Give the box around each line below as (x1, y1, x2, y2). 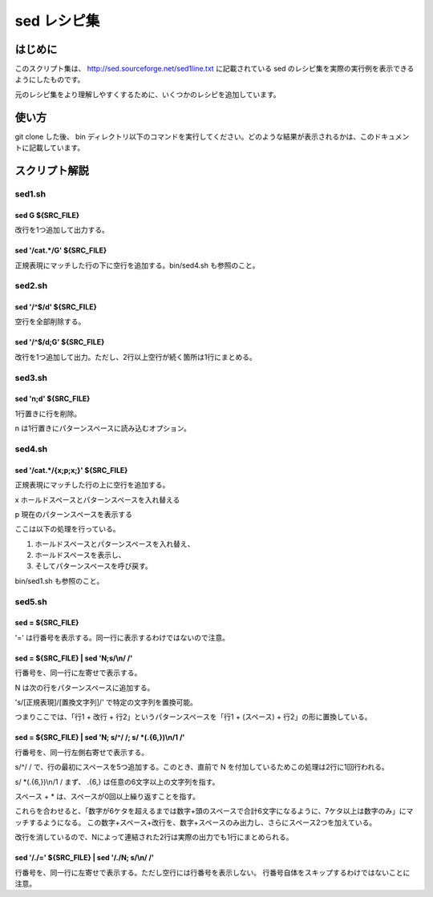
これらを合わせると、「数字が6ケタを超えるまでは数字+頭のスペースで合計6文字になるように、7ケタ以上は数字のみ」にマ (14, 806, 414, 816)
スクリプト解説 (14, 164, 89, 177)
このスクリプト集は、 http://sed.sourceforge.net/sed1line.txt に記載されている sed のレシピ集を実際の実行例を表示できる (14, 64, 415, 74)
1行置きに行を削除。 (14, 409, 82, 418)
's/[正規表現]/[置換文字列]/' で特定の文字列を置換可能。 (14, 697, 198, 707)
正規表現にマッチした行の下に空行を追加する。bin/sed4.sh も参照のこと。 (14, 261, 260, 270)
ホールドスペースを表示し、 (34, 550, 126, 560)
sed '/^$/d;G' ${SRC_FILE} (14, 337, 105, 347)
